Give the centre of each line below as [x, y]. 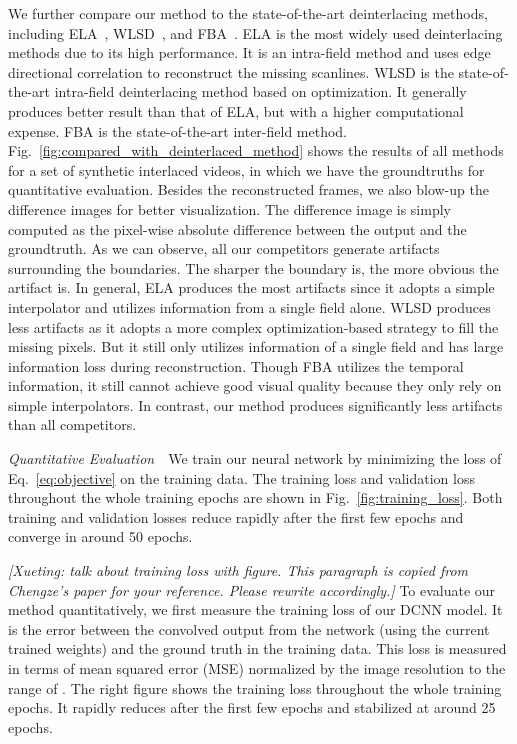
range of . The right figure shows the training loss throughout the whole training [255, 687]
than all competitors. [72, 424]
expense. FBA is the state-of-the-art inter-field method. [178, 130]
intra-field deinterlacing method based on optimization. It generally [260, 91]
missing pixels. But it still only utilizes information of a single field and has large [256, 346]
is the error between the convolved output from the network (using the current [249, 628]
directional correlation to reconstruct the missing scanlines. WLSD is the [231, 71]
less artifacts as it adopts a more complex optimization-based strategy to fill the [253, 326]
